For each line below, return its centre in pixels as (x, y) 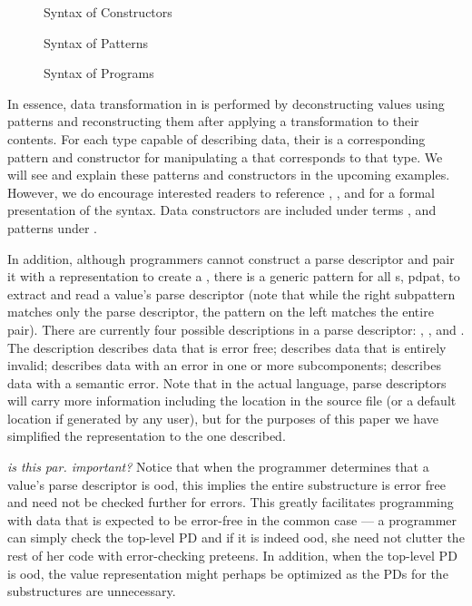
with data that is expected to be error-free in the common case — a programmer (232, 519)
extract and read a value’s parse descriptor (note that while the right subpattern (231, 293)
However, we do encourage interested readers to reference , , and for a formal (221, 192)
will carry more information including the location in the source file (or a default (232, 401)
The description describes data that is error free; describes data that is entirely (227, 347)
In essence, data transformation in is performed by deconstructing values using (226, 103)
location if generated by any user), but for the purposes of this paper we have (223, 418)
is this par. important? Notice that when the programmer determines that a (218, 467)
